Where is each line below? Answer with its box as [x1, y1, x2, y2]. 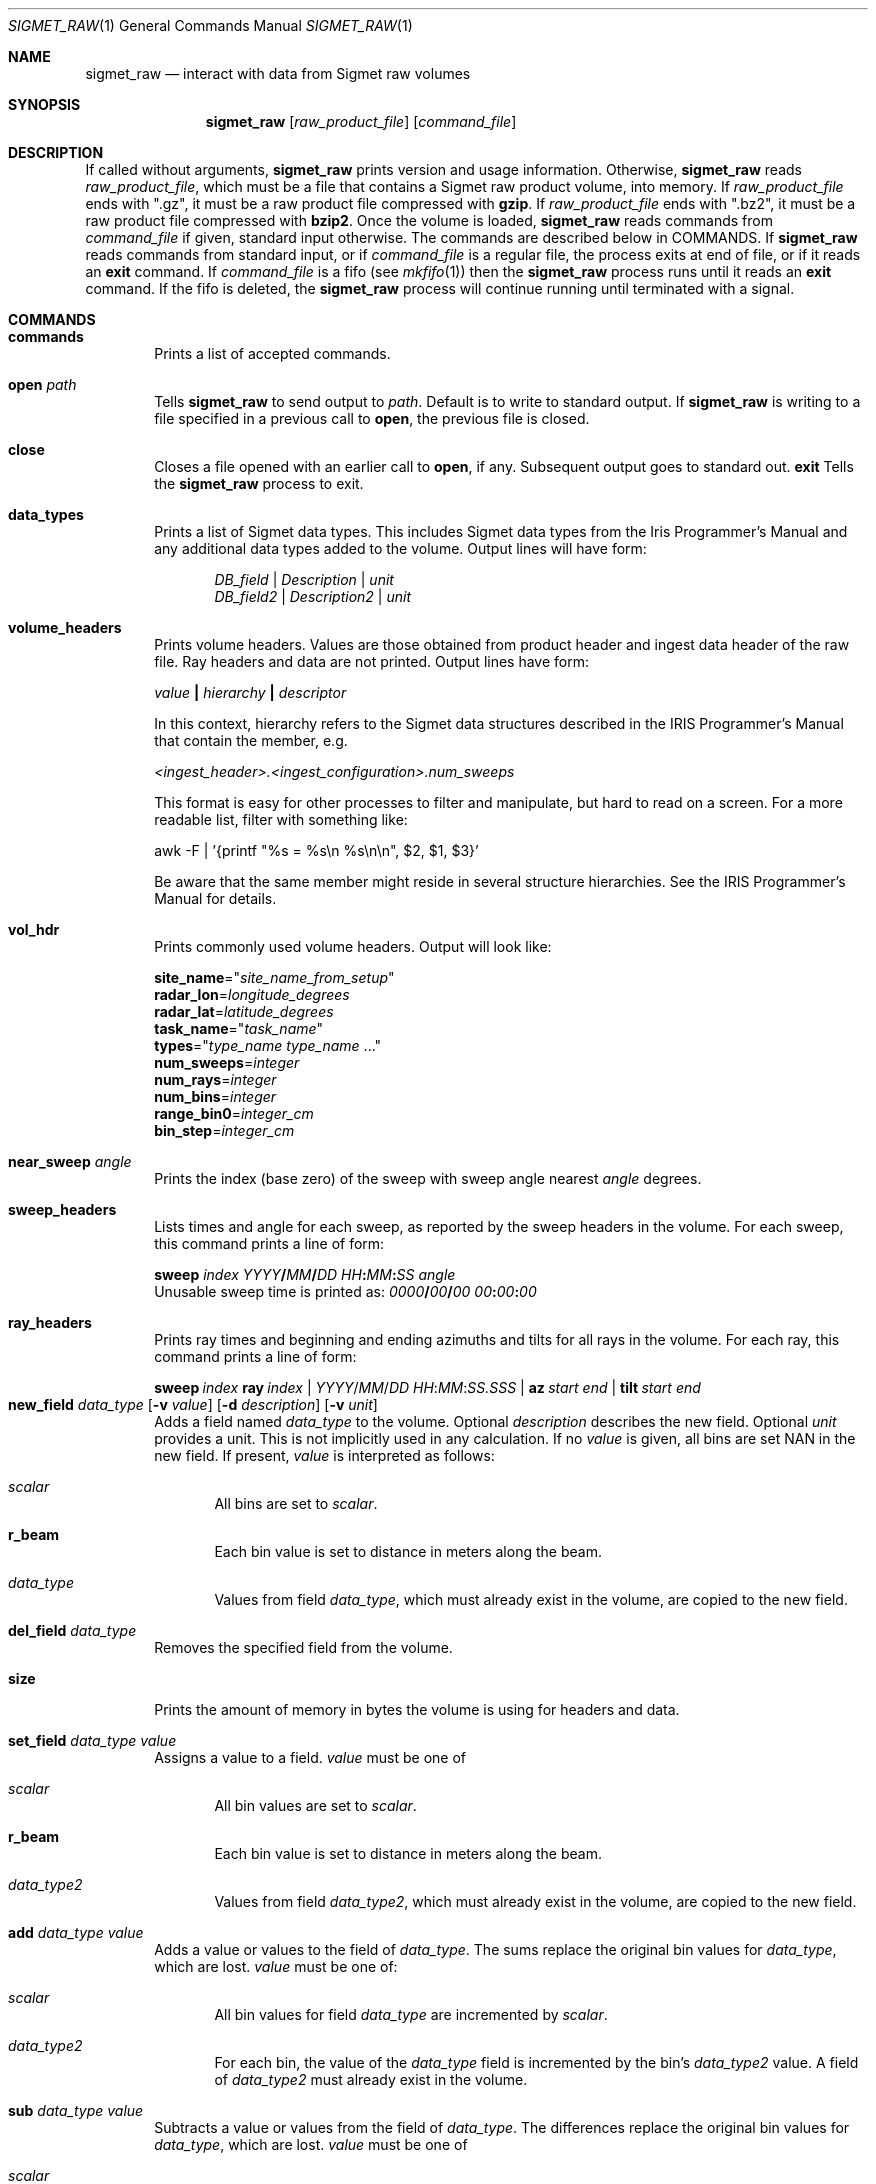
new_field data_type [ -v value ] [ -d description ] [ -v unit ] [8, 1396, 378, 1413]
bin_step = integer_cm [154, 1122, 295, 1139]
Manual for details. [154, 890, 277, 907]
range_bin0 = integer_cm [154, 1105, 314, 1122]
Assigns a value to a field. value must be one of [154, 1749, 467, 1766]
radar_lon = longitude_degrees [154, 986, 350, 1003]
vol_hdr [8, 921, 60, 938]
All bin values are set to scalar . [214, 1797, 417, 1814]
